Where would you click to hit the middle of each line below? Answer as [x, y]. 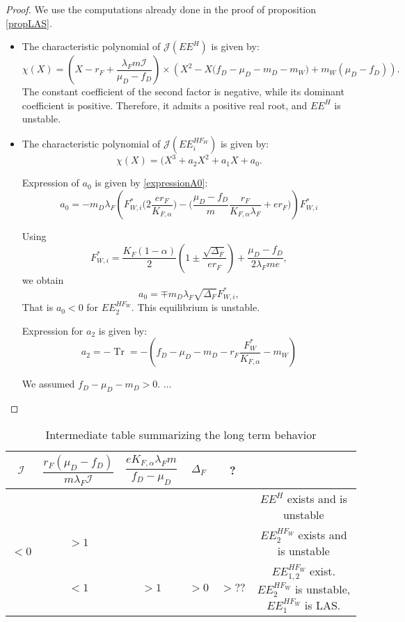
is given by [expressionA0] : [151, 183]
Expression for [53, 330]
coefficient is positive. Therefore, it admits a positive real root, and [165, 105]
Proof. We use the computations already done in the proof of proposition [161, 9]
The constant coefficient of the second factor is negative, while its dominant [183, 91]
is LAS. [323, 605]
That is [38, 307]
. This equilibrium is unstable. [196, 307]
